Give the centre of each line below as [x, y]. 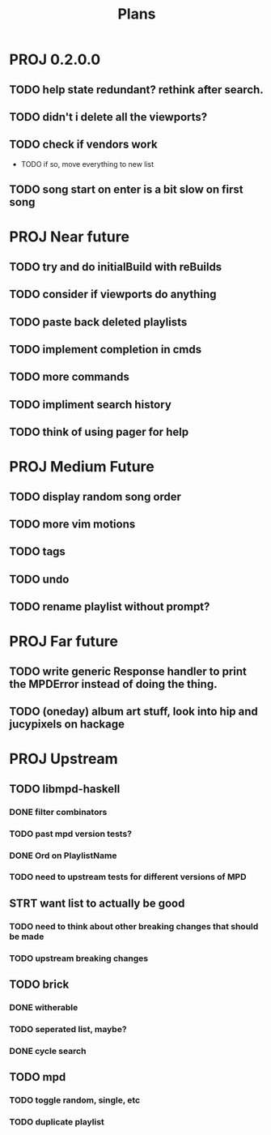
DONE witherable [44, 1008]
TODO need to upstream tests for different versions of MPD [128, 877]
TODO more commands [70, 377]
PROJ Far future [64, 642]
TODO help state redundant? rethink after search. [136, 90]
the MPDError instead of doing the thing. [113, 684]
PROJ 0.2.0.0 [55, 60]
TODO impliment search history [91, 405]
